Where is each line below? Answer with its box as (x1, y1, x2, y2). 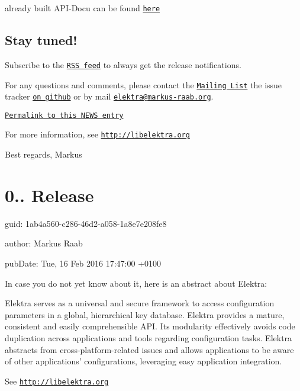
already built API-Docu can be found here (5, 2, 160, 14)
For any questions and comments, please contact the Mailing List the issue (5, 78, 282, 91)
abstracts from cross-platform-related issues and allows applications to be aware (5, 343, 294, 355)
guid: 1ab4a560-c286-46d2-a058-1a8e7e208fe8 (5, 217, 167, 229)
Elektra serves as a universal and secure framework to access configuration (5, 297, 275, 309)
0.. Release (5, 182, 94, 207)
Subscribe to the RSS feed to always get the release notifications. (5, 58, 241, 70)
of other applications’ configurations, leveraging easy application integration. (5, 355, 282, 367)
